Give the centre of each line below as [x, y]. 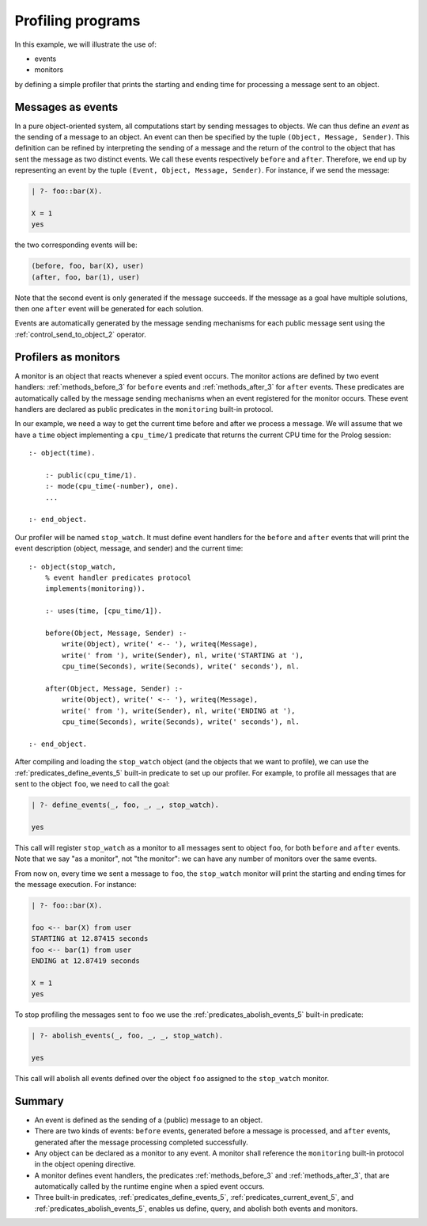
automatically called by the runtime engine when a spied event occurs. [149, 1186]
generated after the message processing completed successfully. [141, 1142]
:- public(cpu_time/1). [91, 475]
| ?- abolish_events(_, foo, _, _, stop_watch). [127, 1036]
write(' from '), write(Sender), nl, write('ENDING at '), [179, 710]
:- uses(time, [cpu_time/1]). [103, 611]
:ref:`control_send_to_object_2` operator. [80, 334]
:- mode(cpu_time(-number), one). [112, 486]
